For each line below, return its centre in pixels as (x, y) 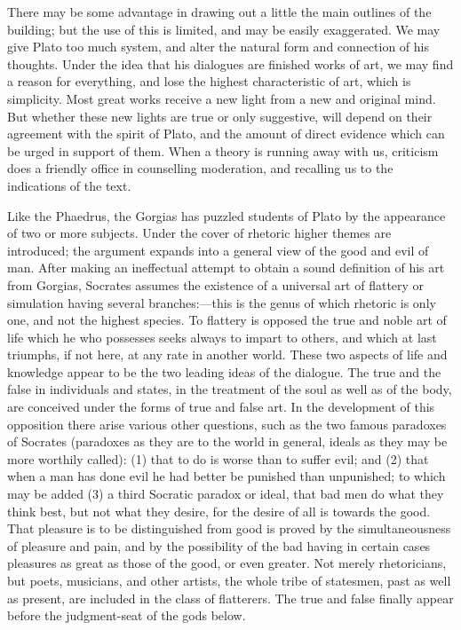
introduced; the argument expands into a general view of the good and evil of (218, 250)
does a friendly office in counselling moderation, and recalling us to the (200, 168)
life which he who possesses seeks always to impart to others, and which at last (222, 337)
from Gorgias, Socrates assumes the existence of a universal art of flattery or (216, 284)
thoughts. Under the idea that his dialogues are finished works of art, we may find (230, 63)
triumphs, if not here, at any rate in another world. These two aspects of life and (227, 354)
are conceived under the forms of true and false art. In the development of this (221, 407)
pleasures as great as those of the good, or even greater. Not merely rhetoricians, (227, 563)
